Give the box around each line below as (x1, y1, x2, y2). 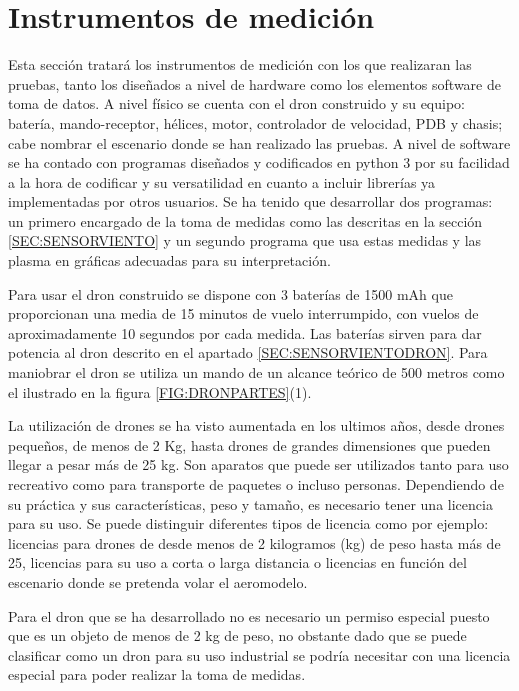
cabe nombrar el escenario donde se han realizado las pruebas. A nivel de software (8, 132, 511, 153)
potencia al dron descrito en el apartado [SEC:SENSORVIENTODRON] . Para (8, 342, 488, 363)
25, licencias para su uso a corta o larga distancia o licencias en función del (8, 552, 467, 573)
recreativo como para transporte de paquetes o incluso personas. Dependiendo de (8, 474, 504, 494)
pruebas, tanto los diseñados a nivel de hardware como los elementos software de (8, 73, 501, 94)
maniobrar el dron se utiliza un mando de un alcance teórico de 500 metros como (8, 362, 505, 383)
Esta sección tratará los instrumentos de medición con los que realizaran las (8, 54, 472, 75)
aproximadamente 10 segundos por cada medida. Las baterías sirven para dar (8, 322, 482, 343)
